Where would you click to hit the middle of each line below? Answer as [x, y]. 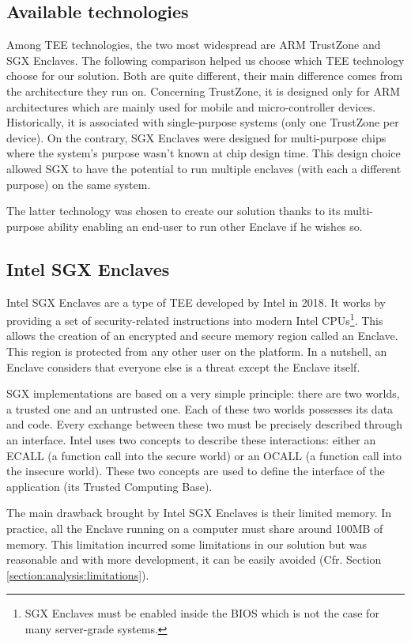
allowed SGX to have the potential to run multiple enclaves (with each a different [204, 168]
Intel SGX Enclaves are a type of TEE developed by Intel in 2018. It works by [196, 302]
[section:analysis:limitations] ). [78, 574]
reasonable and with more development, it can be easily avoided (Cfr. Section [194, 559]
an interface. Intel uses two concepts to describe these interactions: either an [191, 439]
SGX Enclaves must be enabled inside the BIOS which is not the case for [202, 613]
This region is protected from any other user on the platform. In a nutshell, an [197, 351]
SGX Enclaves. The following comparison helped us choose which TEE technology [205, 60]
